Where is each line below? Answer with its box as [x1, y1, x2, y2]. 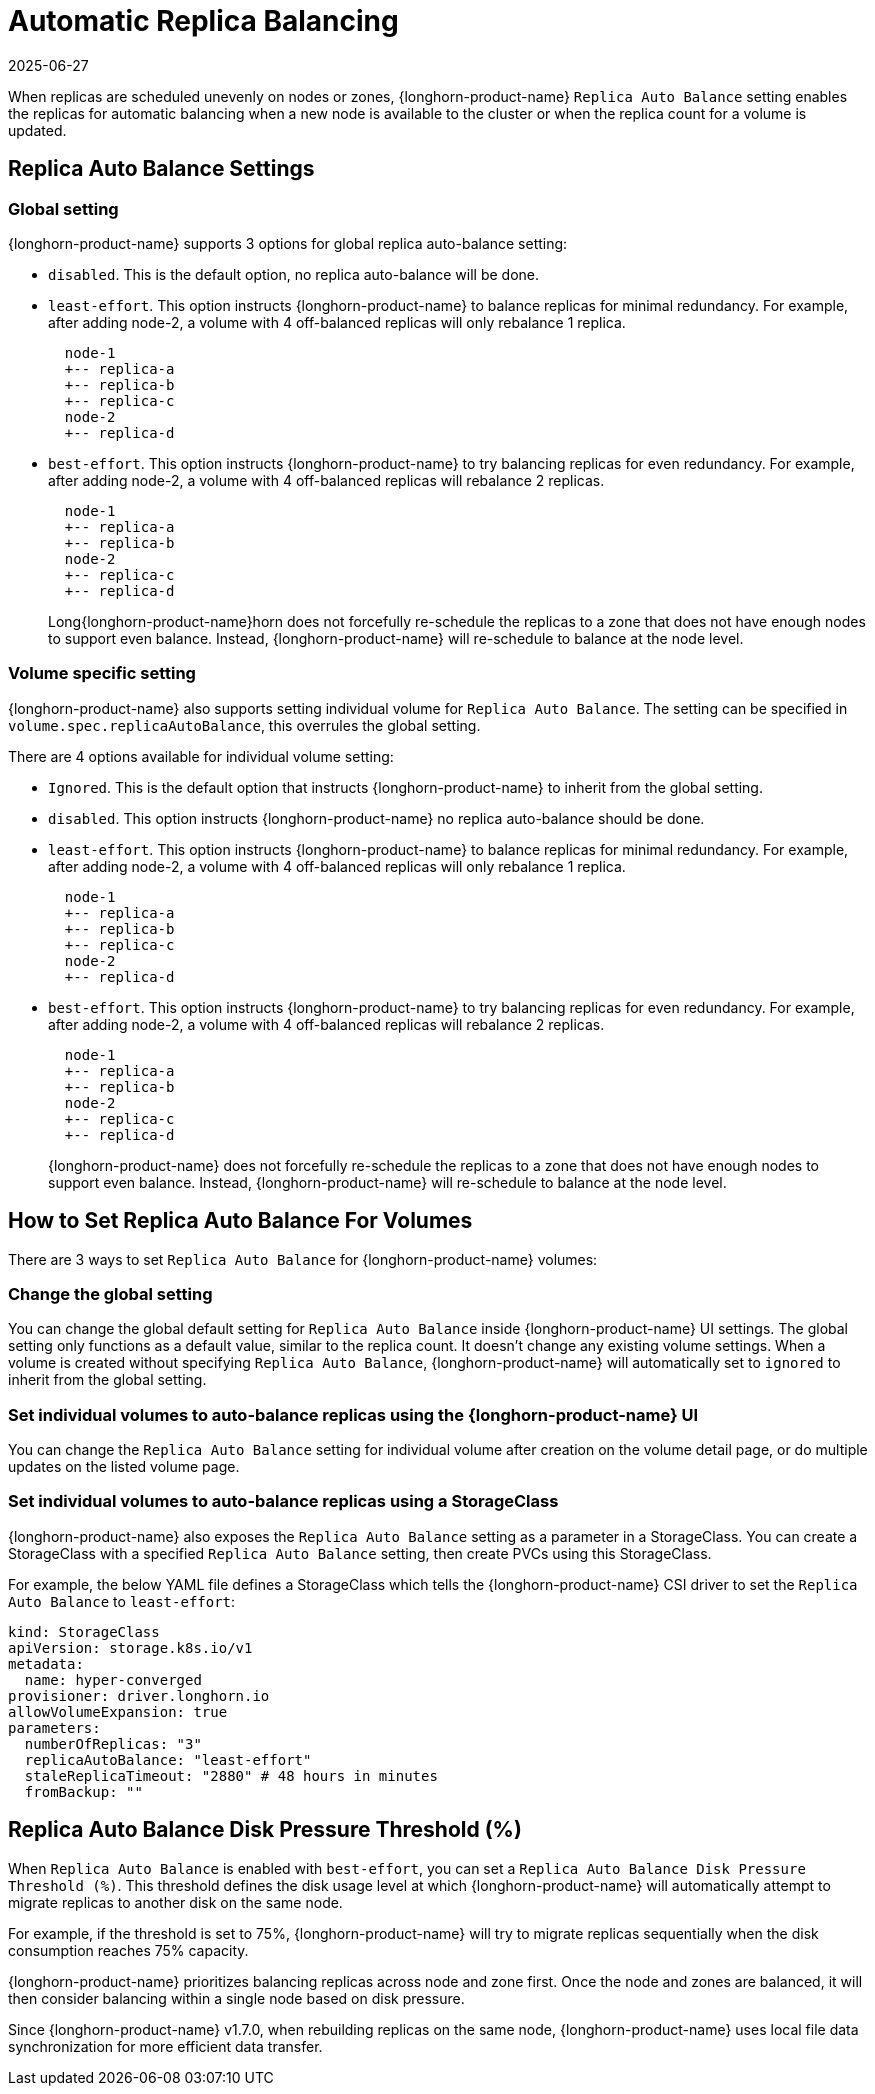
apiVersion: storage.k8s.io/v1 [8, 1639, 253, 1656]
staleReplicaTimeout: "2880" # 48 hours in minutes [24, 1767, 438, 1784]
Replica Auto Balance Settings [8, 156, 315, 182]
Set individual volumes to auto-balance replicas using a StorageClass [8, 1491, 559, 1512]
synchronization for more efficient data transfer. [8, 2037, 323, 2055]
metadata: [8, 1655, 84, 1672]
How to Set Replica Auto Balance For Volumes [8, 1208, 473, 1234]
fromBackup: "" [24, 1783, 143, 1800]
